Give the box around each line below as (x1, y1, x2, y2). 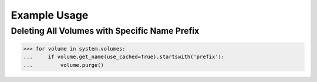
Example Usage (11, 9, 89, 22)
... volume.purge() (23, 62, 104, 68)
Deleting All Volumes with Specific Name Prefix (11, 26, 200, 36)
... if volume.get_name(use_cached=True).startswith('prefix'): (23, 54, 225, 60)
